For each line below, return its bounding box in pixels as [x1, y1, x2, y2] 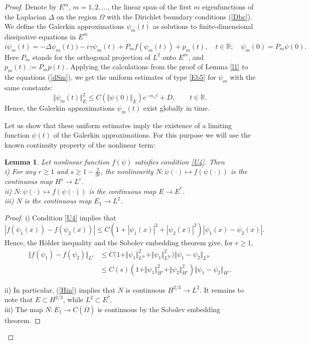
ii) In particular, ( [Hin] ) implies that [4, 284, 116, 295]
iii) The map [4, 304, 43, 314]
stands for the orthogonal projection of [32, 51, 151, 62]
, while [63, 294, 84, 305]
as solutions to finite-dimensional [153, 21, 253, 31]
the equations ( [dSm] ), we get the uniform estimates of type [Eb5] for [4, 72, 216, 82]
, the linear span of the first [107, 1, 192, 11]
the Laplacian [4, 11, 46, 21]
